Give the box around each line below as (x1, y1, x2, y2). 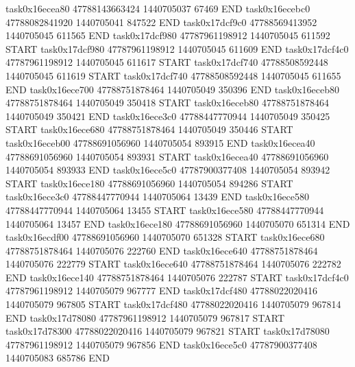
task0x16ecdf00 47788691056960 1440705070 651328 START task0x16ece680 (5, 230, 325, 244)
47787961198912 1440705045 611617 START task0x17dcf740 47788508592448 (5, 55, 328, 69)
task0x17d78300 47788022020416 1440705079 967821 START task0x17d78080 (5, 324, 330, 338)
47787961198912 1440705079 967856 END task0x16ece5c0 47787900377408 (5, 337, 317, 351)
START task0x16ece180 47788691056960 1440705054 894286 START (5, 176, 293, 190)
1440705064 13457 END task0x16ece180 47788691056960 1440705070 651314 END (5, 216, 350, 230)
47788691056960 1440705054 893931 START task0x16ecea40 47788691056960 (5, 149, 329, 163)
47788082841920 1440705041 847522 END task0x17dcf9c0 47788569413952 (5, 14, 317, 29)
